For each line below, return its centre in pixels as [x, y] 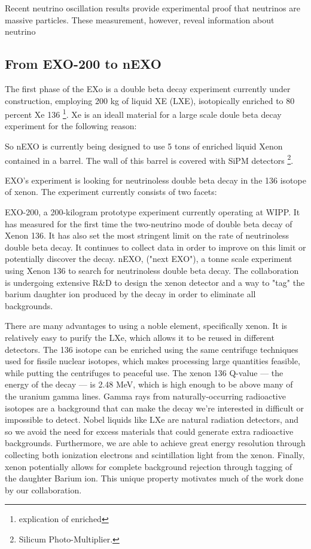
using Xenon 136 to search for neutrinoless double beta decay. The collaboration [152, 271]
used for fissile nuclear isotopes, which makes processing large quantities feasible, [153, 361]
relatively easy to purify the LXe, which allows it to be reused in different [140, 337]
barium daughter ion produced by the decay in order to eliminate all [130, 294]
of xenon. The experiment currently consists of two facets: [111, 192]
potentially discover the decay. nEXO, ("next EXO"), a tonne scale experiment [149, 259]
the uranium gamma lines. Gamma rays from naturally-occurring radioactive [145, 396]
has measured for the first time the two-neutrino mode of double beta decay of [149, 223]
